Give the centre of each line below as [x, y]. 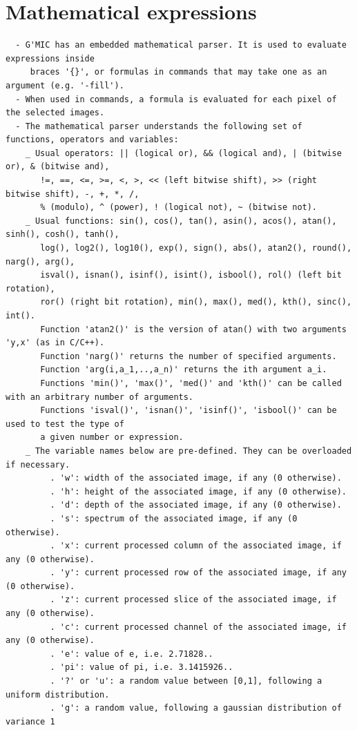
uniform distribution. [58, 694]
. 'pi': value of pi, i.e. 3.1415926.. [142, 667]
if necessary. [38, 464]
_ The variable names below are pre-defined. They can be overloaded [189, 451]
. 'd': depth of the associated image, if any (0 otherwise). [196, 505]
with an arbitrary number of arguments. [100, 397]
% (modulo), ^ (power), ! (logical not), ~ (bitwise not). [179, 208]
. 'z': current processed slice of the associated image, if [193, 600]
